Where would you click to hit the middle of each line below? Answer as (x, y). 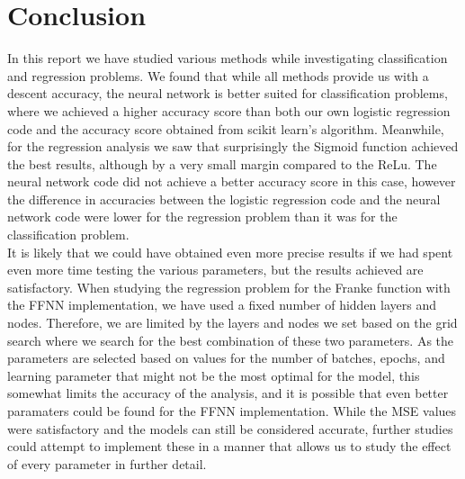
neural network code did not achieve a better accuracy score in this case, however (232, 181)
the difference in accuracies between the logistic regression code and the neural (224, 199)
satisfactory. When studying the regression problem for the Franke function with (229, 287)
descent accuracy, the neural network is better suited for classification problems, (228, 93)
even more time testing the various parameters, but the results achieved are (215, 270)
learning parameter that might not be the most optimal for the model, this (214, 375)
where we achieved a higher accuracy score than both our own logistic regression (229, 110)
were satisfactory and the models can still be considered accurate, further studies (230, 428)
